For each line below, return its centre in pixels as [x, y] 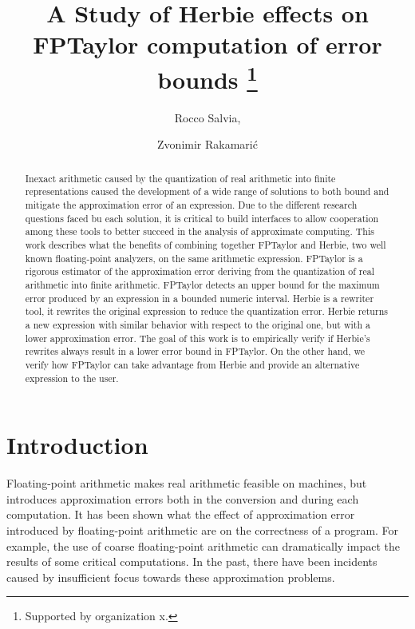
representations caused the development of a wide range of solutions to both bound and [207, 191]
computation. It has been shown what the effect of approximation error [181, 514]
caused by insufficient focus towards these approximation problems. [171, 577]
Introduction [77, 445]
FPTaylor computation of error [207, 44]
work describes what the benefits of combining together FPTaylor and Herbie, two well [206, 245]
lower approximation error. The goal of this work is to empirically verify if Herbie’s [198, 338]
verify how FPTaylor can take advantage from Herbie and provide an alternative [192, 364]
